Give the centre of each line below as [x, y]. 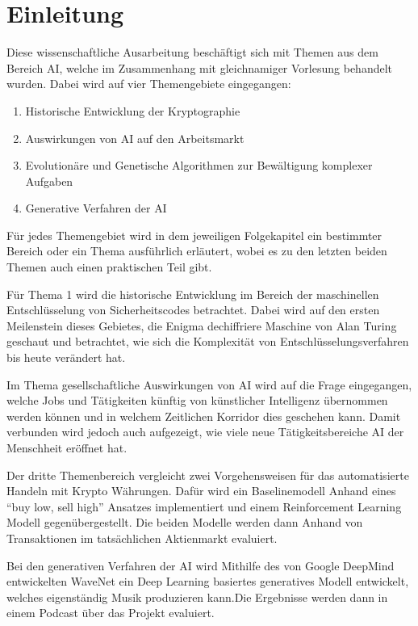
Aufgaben [49, 181]
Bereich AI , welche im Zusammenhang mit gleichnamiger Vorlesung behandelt [200, 67]
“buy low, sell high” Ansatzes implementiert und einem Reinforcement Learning [204, 506]
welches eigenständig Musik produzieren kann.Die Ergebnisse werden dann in [197, 597]
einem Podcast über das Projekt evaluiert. [111, 613]
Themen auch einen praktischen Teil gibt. [109, 267]
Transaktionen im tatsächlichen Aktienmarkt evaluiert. [142, 538]
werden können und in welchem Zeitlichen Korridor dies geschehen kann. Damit [204, 416]
